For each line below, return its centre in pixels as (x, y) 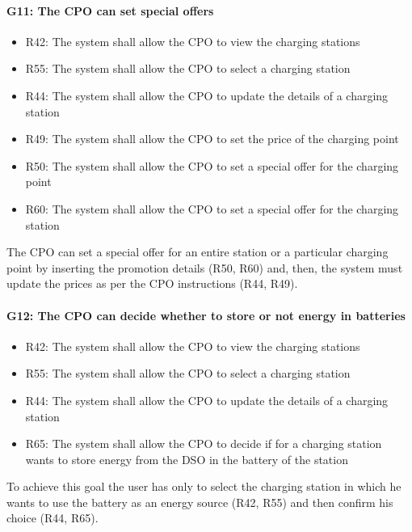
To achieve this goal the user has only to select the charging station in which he (204, 486)
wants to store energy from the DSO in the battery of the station (187, 459)
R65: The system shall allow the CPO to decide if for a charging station (204, 443)
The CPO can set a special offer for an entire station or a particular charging (198, 252)
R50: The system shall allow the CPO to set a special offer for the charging (212, 165)
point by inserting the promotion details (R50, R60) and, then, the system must (205, 267)
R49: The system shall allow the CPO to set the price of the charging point (212, 139)
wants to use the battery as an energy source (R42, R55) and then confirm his (200, 502)
